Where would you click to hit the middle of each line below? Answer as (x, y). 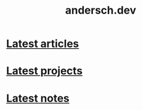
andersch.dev (101, 10)
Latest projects (44, 71)
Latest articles (43, 44)
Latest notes (38, 98)
